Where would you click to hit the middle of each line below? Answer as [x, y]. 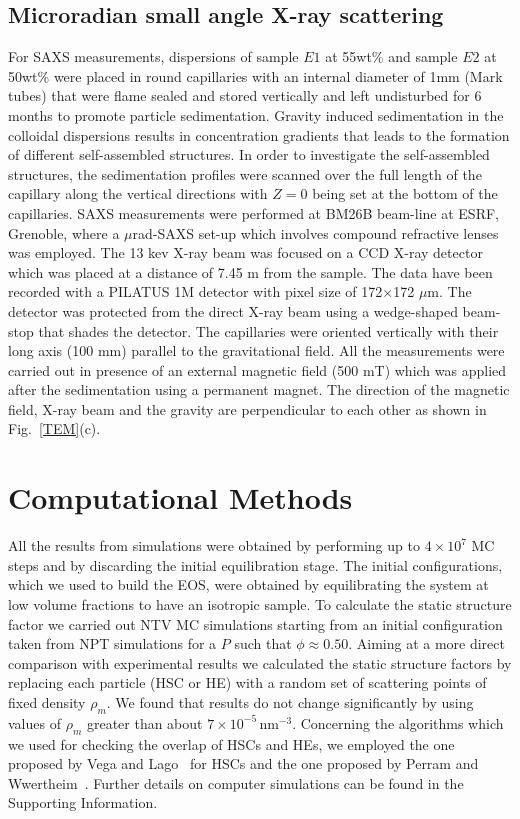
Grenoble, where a [64, 232]
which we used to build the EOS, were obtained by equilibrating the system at [248, 584]
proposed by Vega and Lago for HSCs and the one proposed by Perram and [243, 763]
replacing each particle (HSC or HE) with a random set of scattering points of [247, 682]
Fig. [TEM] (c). [54, 428]
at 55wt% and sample [391, 56]
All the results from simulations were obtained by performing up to [214, 545]
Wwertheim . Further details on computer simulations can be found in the [236, 782]
